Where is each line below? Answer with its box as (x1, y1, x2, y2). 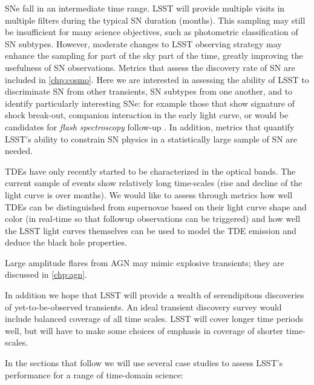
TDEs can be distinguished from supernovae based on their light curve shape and (5, 200, 307, 213)
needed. (5, 144, 33, 157)
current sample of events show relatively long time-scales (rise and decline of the (5, 176, 303, 189)
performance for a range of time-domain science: (5, 368, 183, 381)
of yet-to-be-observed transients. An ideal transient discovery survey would (5, 300, 282, 313)
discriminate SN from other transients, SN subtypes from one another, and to (5, 85, 293, 98)
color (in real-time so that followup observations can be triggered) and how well (5, 212, 301, 225)
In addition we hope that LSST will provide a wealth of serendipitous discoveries (5, 289, 304, 301)
